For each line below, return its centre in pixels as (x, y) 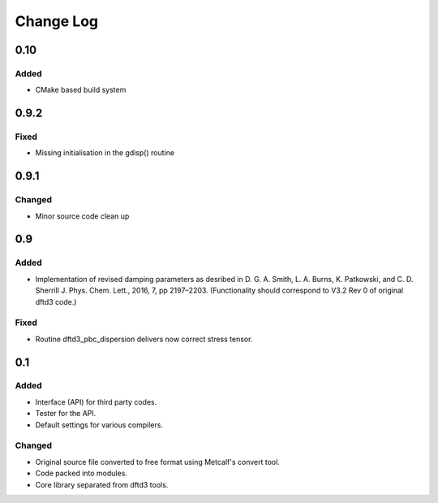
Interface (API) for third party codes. (96, 401)
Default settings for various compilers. (99, 425)
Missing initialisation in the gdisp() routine (105, 153)
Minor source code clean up (82, 216)
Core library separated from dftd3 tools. (102, 484)
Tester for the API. (66, 414)
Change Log (57, 21)
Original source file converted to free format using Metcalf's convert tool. (157, 462)
